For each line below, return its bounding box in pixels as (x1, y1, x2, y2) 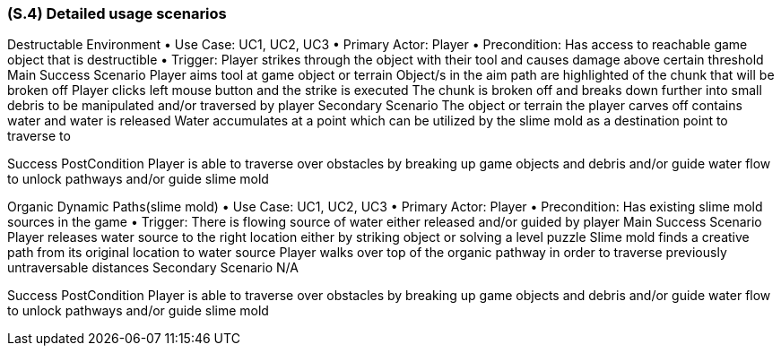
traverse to (7, 128, 71, 144)
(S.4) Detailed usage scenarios (7, 4, 227, 22)
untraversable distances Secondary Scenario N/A (7, 260, 299, 276)
